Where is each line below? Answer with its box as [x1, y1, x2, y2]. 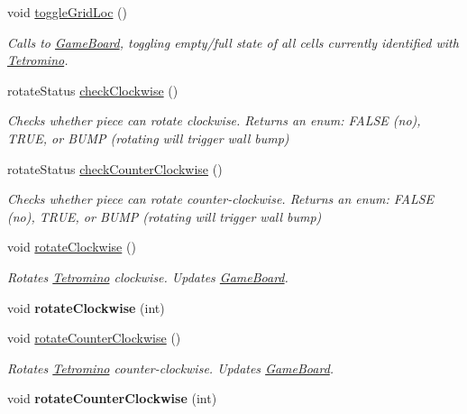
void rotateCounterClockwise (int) [7, 389, 217, 408]
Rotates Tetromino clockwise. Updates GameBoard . [7, 267, 288, 286]
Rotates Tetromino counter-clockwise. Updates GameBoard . [7, 358, 334, 377]
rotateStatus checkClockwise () [7, 80, 179, 99]
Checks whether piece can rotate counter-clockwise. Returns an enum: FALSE [7, 189, 435, 208]
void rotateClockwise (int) [7, 298, 165, 317]
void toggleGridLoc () [7, 3, 127, 21]
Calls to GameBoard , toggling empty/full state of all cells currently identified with [7, 32, 459, 51]
